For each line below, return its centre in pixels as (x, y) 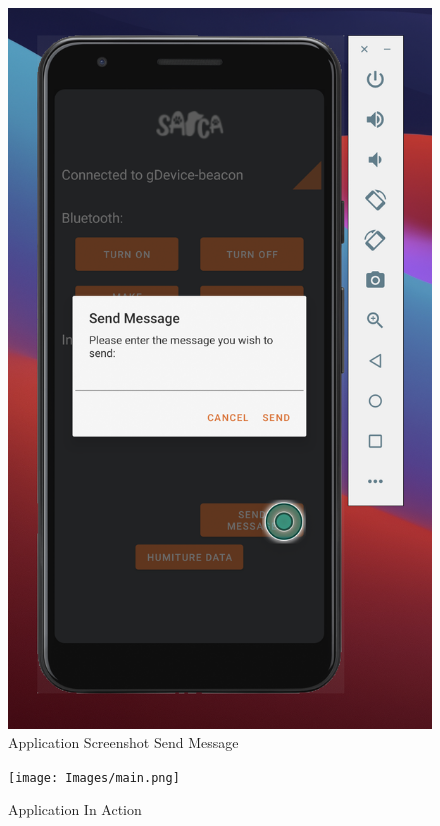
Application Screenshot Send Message (123, 742)
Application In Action (75, 809)
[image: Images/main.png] (94, 777)
